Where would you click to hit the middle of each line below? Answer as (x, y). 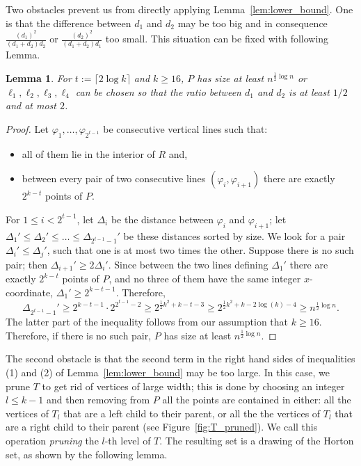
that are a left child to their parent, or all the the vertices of (192, 413)
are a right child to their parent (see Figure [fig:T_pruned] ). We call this (162, 427)
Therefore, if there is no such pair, (79, 335)
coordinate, (30, 292)
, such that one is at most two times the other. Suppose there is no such (200, 250)
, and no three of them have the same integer (205, 279)
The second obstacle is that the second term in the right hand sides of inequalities (180, 359)
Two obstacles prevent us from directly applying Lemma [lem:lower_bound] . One (179, 9)
